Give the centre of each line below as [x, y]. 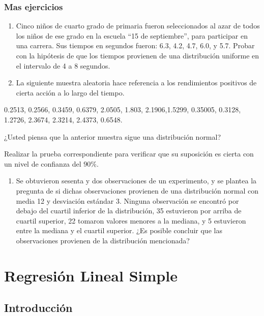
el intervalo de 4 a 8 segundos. [63, 65]
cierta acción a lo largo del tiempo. [70, 92]
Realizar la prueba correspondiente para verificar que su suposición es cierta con [129, 154]
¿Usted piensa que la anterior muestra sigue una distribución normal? [113, 136]
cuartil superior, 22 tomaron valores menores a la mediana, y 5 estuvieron [131, 220]
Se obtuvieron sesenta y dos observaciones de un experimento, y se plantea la [136, 181]
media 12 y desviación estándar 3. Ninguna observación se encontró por [127, 200]
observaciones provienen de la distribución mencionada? [103, 240]
